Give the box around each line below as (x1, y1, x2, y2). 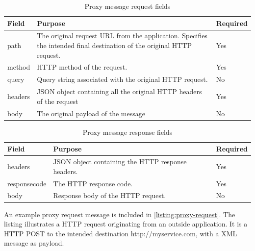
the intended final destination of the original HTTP (37, 40, 192, 50)
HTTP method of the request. (37, 62, 127, 72)
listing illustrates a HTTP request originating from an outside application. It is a (4, 219, 248, 229)
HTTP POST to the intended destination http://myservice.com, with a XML (4, 228, 237, 238)
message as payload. (4, 238, 64, 248)
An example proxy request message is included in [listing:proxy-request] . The (4, 209, 235, 219)
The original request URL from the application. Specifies (37, 30, 207, 41)
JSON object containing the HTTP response (53, 156, 187, 167)
